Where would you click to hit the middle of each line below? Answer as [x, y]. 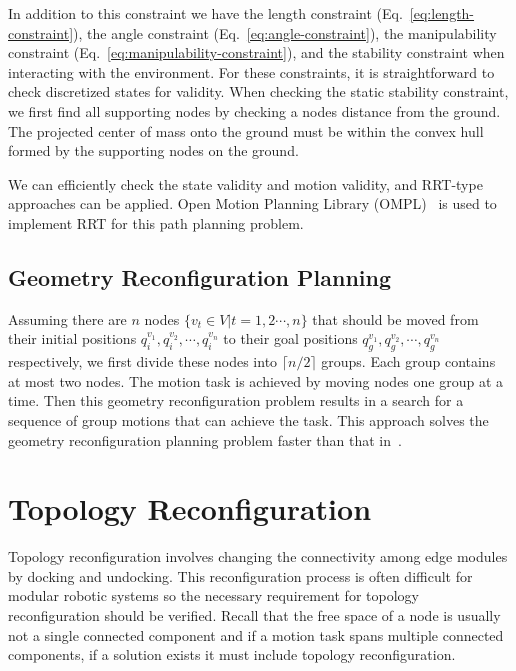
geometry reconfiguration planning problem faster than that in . [205, 439]
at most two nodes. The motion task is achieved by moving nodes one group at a [256, 380]
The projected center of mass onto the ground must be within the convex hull [246, 130]
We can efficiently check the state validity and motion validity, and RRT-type [245, 183]
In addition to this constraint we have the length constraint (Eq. [205, 13]
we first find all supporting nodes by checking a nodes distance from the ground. [254, 110]
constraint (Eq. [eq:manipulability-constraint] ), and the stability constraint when [256, 52]
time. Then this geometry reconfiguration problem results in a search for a [236, 400]
